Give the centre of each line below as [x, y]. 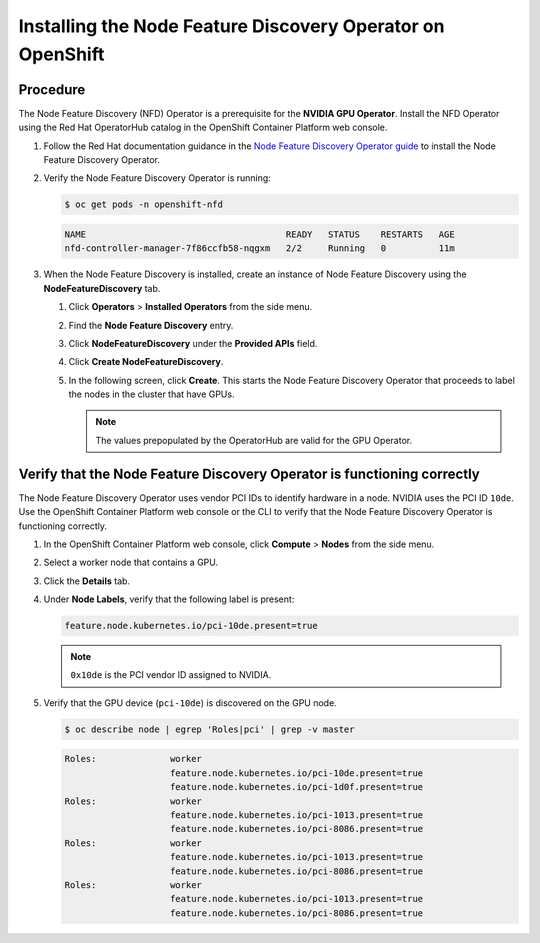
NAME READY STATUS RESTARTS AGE [259, 234]
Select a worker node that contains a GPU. [131, 562]
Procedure [52, 89]
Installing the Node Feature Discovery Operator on [231, 26]
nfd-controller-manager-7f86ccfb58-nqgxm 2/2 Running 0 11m [259, 248]
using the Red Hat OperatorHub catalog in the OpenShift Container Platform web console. [203, 127]
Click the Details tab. [86, 581]
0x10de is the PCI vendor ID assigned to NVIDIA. [171, 675]
